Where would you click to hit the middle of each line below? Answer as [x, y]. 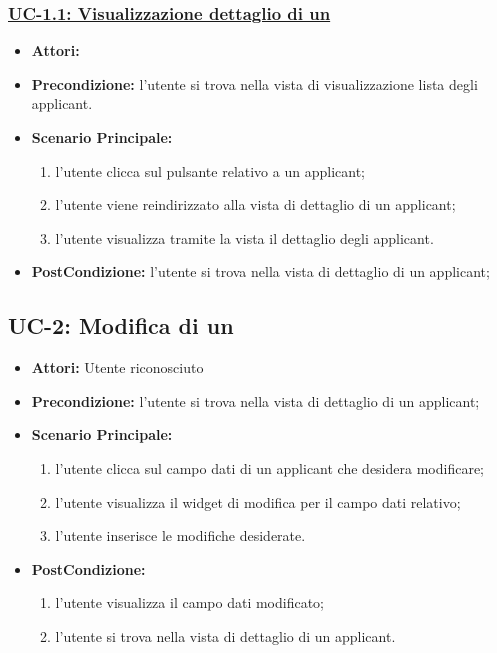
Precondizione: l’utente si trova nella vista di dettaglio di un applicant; [255, 400]
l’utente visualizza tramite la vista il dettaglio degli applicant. [244, 237]
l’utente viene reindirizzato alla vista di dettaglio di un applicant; [255, 204]
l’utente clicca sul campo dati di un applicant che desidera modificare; [269, 467]
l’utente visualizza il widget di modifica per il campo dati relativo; [258, 501]
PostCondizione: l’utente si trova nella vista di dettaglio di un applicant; [260, 271]
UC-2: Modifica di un [121, 325]
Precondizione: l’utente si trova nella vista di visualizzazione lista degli [254, 83]
